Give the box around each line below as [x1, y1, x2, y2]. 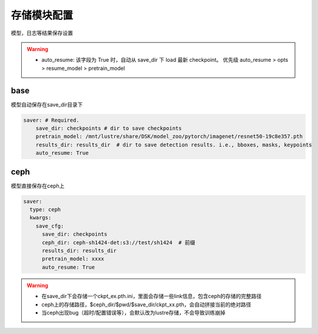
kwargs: [29, 215, 52, 221]
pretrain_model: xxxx [42, 256, 104, 262]
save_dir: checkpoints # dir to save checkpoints [35, 125, 182, 132]
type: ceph [29, 206, 61, 213]
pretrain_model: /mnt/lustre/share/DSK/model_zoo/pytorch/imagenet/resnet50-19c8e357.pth [35, 133, 303, 140]
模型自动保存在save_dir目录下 [11, 101, 83, 108]
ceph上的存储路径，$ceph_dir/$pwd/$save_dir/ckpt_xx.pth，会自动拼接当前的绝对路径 [41, 300, 251, 308]
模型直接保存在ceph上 [11, 182, 65, 189]
